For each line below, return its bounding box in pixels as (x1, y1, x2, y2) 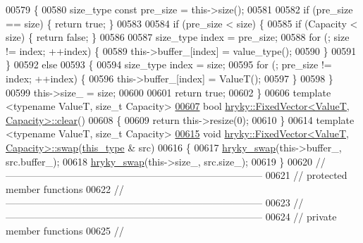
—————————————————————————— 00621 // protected (6, 168, 347, 182)
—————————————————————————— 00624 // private (6, 208, 337, 223)
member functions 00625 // (6, 223, 124, 237)
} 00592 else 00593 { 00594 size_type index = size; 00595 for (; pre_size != (6, 57, 332, 72)
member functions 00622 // (6, 181, 124, 196)
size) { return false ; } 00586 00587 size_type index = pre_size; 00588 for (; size (6, 30, 350, 44)
